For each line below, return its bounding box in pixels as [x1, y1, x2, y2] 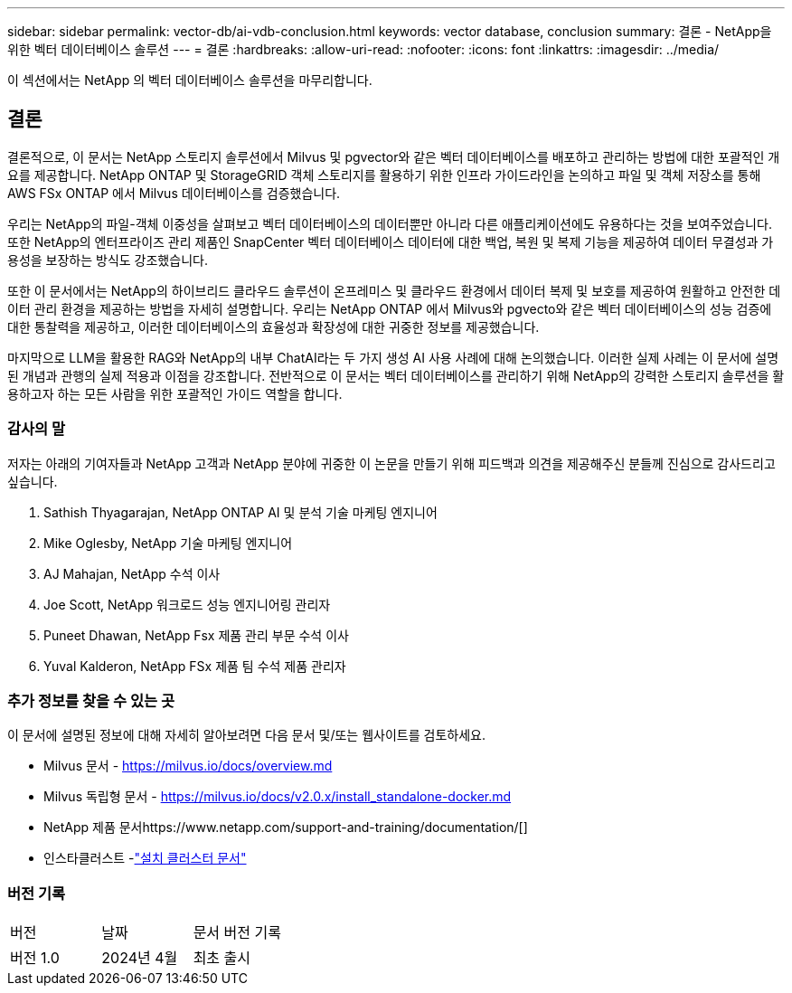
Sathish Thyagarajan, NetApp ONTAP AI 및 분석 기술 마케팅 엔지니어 [43, 504, 438, 520]
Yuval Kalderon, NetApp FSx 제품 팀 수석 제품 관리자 [43, 657, 346, 674]
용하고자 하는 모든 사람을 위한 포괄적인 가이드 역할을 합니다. [7, 385, 343, 402]
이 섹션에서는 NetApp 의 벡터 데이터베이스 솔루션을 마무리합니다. [7, 72, 372, 88]
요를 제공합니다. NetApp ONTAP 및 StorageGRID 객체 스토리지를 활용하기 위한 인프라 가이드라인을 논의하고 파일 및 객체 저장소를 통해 [7, 166, 761, 183]
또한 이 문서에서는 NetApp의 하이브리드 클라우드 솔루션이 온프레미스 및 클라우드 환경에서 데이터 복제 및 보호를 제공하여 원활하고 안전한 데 [7, 282, 781, 298]
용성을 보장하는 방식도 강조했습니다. [7, 251, 208, 268]
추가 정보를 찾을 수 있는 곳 [7, 691, 174, 710]
